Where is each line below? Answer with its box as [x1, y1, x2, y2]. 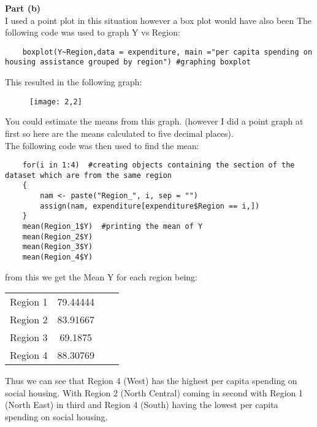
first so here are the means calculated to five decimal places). [5, 126, 234, 139]
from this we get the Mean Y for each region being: [5, 270, 198, 283]
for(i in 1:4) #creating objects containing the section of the [22, 161, 295, 170]
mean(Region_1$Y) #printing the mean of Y [22, 222, 203, 231]
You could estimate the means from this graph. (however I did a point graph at [5, 115, 304, 128]
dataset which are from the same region [5, 171, 172, 180]
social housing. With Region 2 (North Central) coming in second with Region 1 [5, 386, 304, 399]
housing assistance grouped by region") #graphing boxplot [5, 58, 251, 67]
